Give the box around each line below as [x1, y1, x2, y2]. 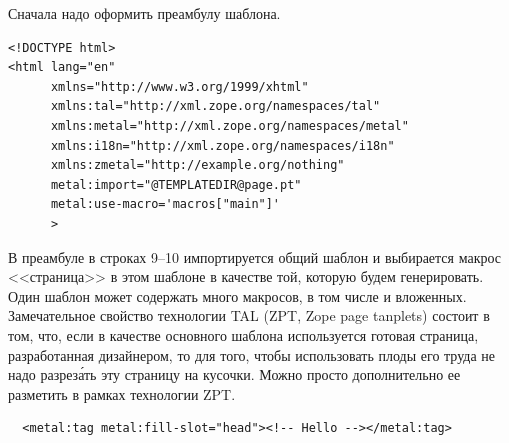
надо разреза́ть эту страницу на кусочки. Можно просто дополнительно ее [8, 364, 461, 385]
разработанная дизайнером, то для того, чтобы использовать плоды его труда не [8, 344, 495, 365]
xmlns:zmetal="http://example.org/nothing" [50, 158, 345, 173]
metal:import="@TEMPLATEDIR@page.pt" [50, 177, 302, 192]
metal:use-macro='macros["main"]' [50, 197, 281, 212]
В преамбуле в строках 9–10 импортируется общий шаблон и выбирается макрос [8, 246, 502, 267]
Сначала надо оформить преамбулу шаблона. [8, 3, 281, 23]
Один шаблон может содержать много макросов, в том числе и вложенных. [8, 285, 467, 306]
